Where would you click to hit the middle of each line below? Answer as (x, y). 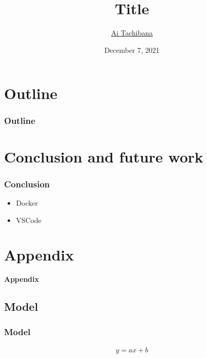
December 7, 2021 (132, 50)
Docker (27, 202)
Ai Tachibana (132, 33)
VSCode (29, 220)
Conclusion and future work (104, 156)
